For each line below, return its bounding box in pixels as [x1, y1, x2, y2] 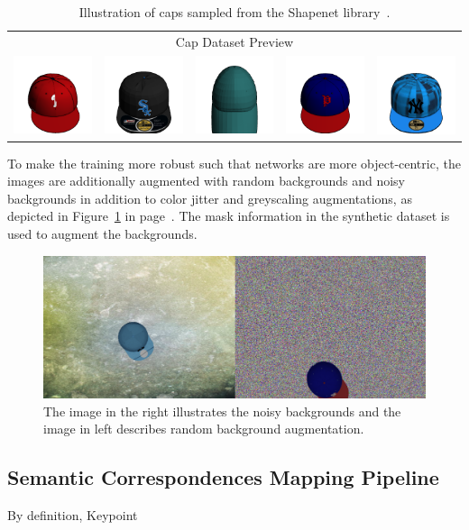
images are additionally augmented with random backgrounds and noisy [7, 171, 405, 190]
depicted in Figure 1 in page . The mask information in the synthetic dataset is [7, 206, 450, 225]
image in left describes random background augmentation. [43, 419, 364, 438]
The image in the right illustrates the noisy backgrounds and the [43, 401, 401, 420]
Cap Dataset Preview [175, 32, 294, 50]
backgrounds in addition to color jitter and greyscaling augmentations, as [7, 188, 412, 207]
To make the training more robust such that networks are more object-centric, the [7, 153, 461, 172]
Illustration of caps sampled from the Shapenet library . [78, 3, 391, 21]
